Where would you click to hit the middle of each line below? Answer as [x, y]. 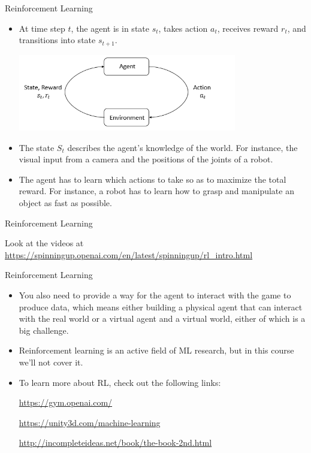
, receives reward [248, 28]
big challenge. [44, 330]
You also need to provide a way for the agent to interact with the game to [155, 295]
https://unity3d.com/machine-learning [90, 422]
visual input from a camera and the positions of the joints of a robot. [146, 159]
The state [37, 147]
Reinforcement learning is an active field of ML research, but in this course [156, 350]
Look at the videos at [44, 243]
